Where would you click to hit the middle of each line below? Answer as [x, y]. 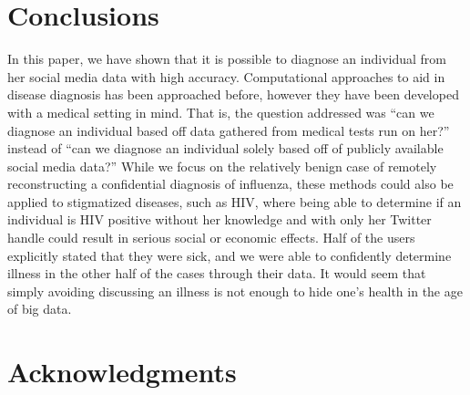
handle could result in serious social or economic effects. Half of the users [211, 238]
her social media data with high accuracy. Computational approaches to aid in [226, 76]
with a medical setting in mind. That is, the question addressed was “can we [221, 112]
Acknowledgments [122, 372]
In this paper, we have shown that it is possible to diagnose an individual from [227, 59]
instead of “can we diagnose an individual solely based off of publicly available [225, 148]
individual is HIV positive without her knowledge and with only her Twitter [220, 219]
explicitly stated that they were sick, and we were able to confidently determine [230, 255]
